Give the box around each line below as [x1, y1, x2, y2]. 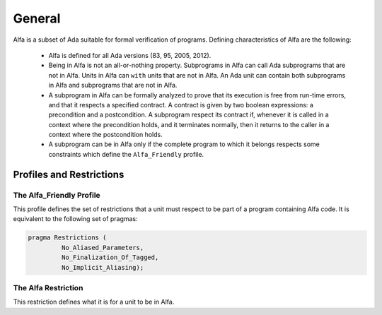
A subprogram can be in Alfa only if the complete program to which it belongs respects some [48, 140, 320, 148]
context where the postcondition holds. [48, 131, 163, 139]
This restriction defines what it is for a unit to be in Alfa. [13, 297, 175, 307]
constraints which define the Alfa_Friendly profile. [48, 150, 204, 158]
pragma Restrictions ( [28, 234, 107, 242]
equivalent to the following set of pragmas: [13, 215, 138, 223]
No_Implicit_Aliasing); [61, 263, 144, 271]
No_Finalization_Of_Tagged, [61, 254, 159, 261]
